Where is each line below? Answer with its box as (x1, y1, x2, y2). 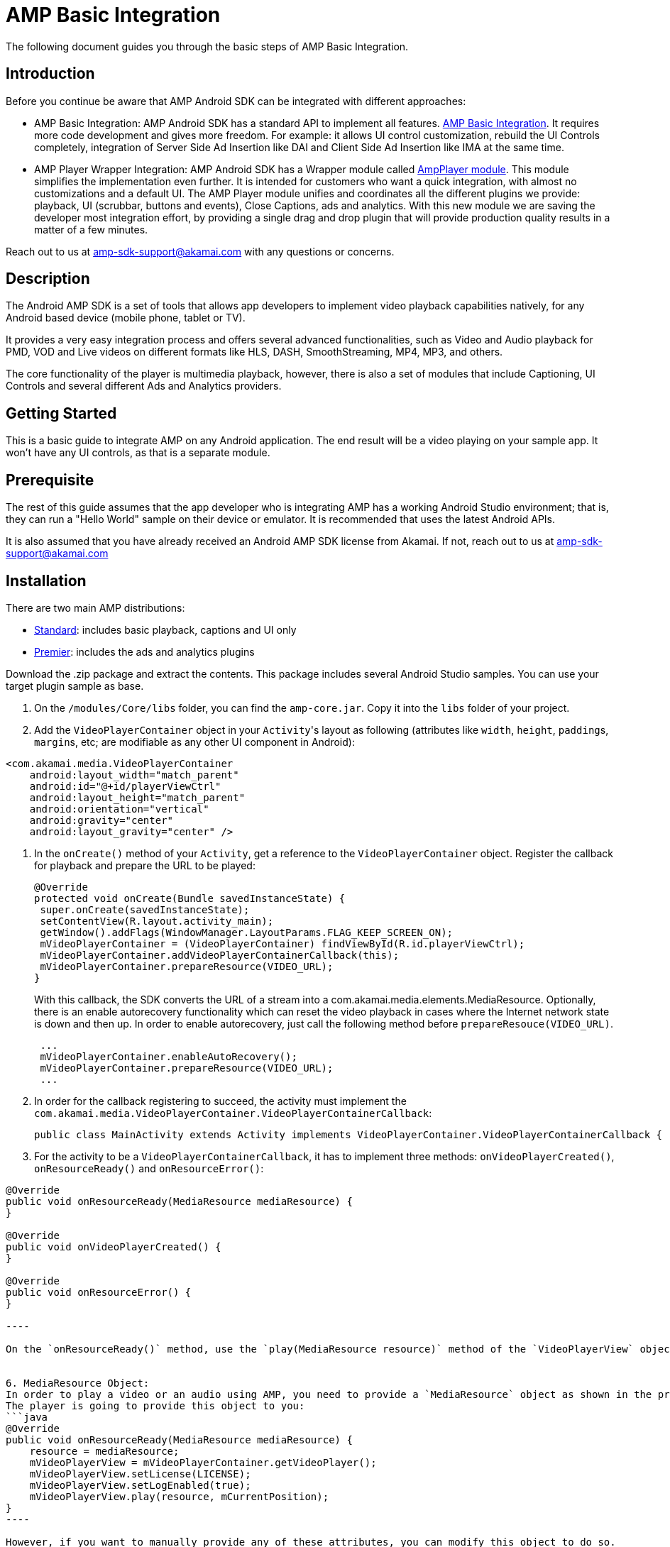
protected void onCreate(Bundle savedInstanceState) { (34, 892, 346, 904)
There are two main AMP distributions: (6, 601, 185, 614)
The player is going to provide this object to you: (6, 1399, 305, 1411)
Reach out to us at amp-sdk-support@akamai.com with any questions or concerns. (6, 245, 395, 258)
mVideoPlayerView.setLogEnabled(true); (29, 1479, 251, 1491)
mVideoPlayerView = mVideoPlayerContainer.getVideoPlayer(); (29, 1456, 377, 1468)
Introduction (6, 65, 95, 83)
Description (6, 270, 90, 288)
